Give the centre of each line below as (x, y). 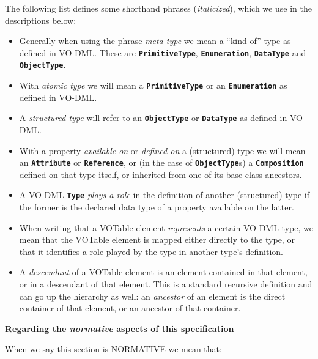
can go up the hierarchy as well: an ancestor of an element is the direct (152, 296)
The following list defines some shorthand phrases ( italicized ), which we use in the (158, 8)
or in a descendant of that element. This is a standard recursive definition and (166, 284)
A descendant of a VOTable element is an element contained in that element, (163, 272)
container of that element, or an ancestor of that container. (130, 308)
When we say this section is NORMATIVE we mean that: (113, 349)
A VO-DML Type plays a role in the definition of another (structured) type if (164, 195)
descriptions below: (41, 20)
